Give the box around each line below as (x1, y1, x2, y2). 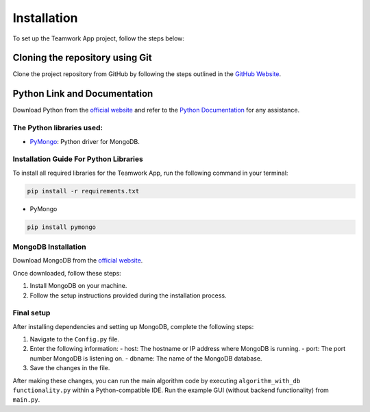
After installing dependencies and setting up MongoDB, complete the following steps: (12, 322, 254, 330)
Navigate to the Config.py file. (29, 335, 120, 343)
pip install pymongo (27, 223, 96, 231)
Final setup (12, 308, 51, 318)
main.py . (12, 396, 40, 404)
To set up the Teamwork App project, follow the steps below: (12, 34, 185, 43)
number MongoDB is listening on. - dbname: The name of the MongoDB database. (29, 354, 262, 363)
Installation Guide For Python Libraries (12, 154, 143, 164)
